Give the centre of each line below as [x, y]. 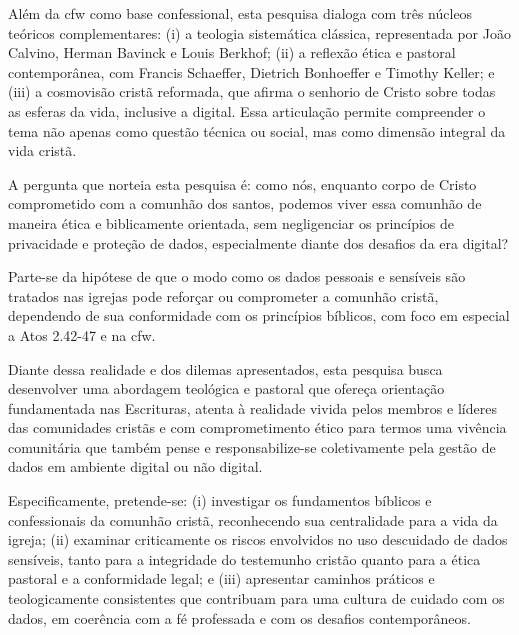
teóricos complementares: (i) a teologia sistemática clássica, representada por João [259, 32]
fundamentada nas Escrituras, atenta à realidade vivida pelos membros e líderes [252, 407]
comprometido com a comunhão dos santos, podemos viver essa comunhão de [245, 203]
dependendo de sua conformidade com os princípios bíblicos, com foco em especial [259, 315]
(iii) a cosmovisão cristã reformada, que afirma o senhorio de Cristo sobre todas [252, 91]
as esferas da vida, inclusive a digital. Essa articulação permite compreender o [247, 110]
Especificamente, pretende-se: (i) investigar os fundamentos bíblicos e [220, 500]
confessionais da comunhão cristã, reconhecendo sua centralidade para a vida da [253, 519]
